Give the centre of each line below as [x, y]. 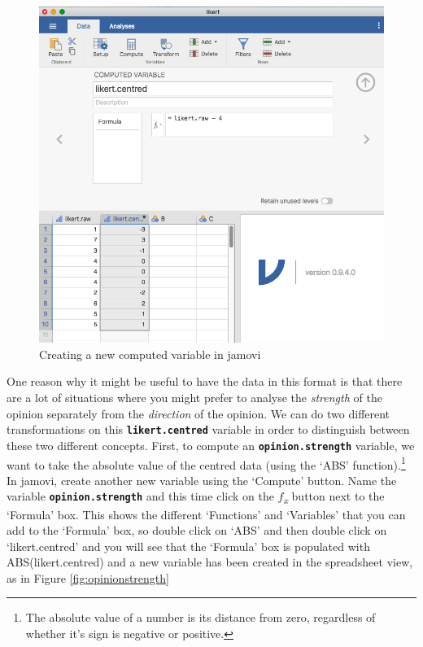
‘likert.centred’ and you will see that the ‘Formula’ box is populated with [188, 546]
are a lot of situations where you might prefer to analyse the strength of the [194, 398]
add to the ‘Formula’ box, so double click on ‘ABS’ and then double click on [197, 530]
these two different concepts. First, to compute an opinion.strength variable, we [211, 445]
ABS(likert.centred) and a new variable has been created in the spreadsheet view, [210, 562]
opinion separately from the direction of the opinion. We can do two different [198, 413]
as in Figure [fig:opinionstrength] [88, 577]
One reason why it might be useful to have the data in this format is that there [205, 381]
